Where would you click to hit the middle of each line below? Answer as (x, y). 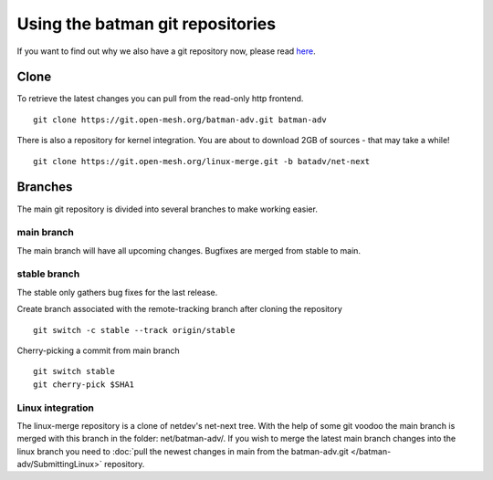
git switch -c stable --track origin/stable (135, 330)
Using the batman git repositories (147, 24)
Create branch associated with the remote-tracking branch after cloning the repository (179, 309)
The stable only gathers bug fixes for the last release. (117, 292)
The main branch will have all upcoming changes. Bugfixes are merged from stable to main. (189, 250)
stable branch (48, 274)
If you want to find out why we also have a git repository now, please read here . (166, 51)
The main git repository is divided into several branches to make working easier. (168, 209)
